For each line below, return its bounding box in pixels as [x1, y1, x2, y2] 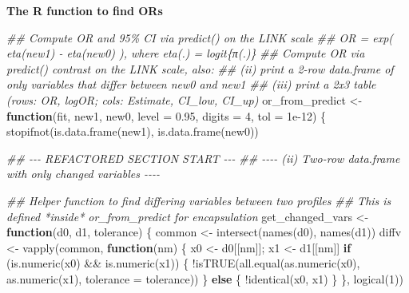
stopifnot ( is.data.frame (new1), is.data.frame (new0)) [6, 123, 259, 140]
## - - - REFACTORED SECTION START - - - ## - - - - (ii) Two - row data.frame [6, 149, 400, 166]
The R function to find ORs [6, 2, 163, 18]
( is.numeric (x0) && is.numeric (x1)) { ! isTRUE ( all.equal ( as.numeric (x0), [6, 255, 360, 271]
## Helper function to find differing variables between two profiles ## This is [6, 192, 391, 208]
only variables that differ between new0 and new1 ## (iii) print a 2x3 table [6, 76, 376, 93]
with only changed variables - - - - [6, 165, 160, 182]
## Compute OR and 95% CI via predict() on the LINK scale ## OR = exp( [6, 29, 394, 46]
